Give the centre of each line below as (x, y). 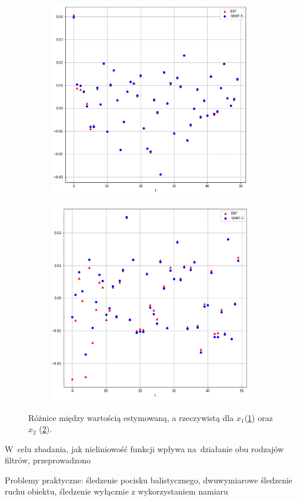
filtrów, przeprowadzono (48, 460)
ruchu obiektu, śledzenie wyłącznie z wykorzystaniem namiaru (116, 491)
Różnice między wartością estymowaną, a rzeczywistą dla (131, 417)
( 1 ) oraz (258, 417)
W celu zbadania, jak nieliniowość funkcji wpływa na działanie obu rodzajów (144, 448)
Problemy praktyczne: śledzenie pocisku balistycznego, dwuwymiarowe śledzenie (149, 480)
